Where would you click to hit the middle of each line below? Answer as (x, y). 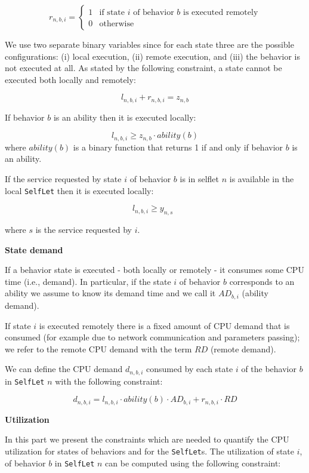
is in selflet (199, 179)
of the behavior (269, 369)
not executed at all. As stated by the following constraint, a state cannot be (143, 68)
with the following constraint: (109, 381)
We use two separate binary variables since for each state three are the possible (149, 44)
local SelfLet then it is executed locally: (79, 190)
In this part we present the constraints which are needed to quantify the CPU (147, 439)
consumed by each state (190, 369)
